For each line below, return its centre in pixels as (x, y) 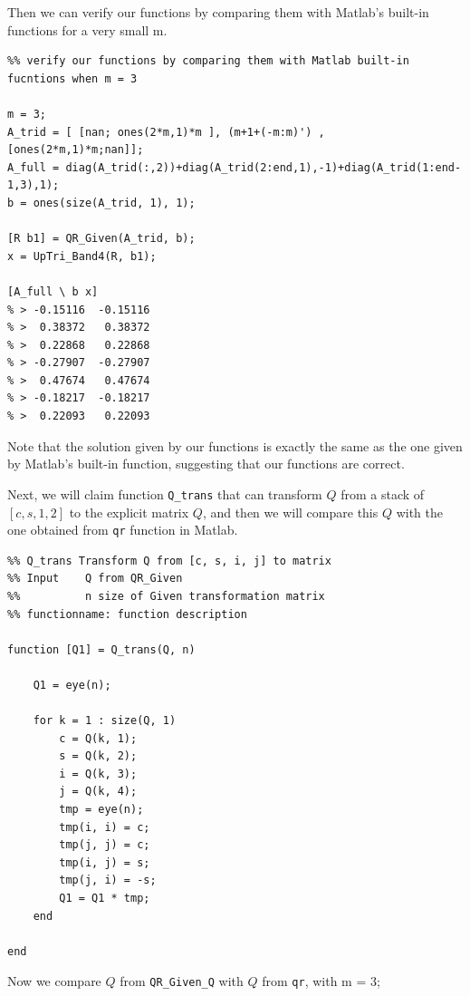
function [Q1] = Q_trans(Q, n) (101, 649)
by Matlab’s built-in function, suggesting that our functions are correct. (206, 464)
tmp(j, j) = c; (105, 845)
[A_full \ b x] (53, 291)
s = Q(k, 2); (98, 756)
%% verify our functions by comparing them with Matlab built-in (208, 61)
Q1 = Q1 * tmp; (105, 899)
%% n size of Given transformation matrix (166, 596)
